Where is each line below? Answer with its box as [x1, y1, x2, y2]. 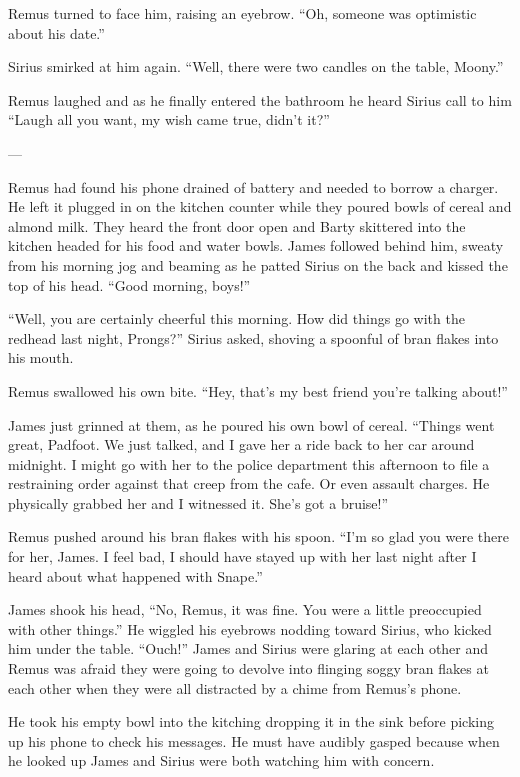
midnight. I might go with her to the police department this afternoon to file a [8, 453, 490, 474]
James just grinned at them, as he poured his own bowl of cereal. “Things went [8, 414, 495, 435]
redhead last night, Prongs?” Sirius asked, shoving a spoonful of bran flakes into [8, 327, 499, 348]
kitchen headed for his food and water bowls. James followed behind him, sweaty [8, 235, 504, 256]
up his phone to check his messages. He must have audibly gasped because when [8, 730, 500, 751]
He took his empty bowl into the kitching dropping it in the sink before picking [8, 711, 494, 732]
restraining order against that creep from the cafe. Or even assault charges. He [8, 473, 490, 494]
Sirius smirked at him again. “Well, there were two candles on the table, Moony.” [8, 56, 504, 77]
